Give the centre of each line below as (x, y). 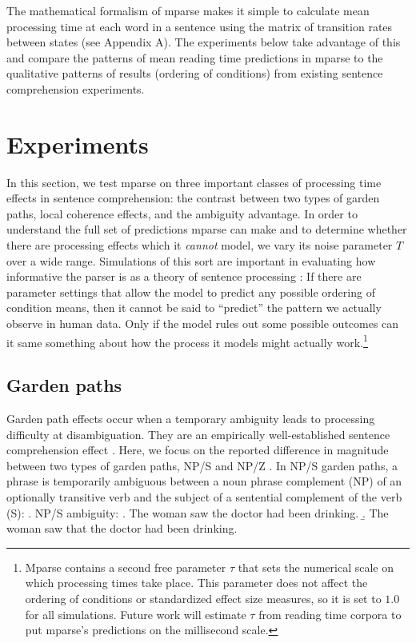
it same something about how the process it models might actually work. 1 (187, 341)
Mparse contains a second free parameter (126, 567)
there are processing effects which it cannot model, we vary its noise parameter (200, 245)
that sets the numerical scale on (316, 567)
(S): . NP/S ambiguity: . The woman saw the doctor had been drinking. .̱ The (198, 512)
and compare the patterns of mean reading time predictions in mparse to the (195, 57)
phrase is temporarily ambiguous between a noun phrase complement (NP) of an (204, 481)
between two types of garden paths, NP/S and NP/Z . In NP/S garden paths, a (202, 465)
